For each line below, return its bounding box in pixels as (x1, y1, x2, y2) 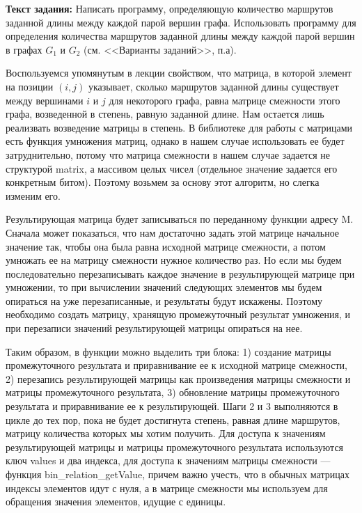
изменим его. (6, 188, 61, 203)
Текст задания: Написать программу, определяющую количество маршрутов (6, 1, 333, 15)
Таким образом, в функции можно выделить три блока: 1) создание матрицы (6, 344, 331, 358)
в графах (6, 42, 42, 56)
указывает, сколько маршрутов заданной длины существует (88, 79, 339, 93)
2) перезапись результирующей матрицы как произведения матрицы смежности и (6, 371, 351, 386)
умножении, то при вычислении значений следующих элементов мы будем (6, 280, 322, 294)
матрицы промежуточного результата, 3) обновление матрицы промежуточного (6, 385, 340, 400)
